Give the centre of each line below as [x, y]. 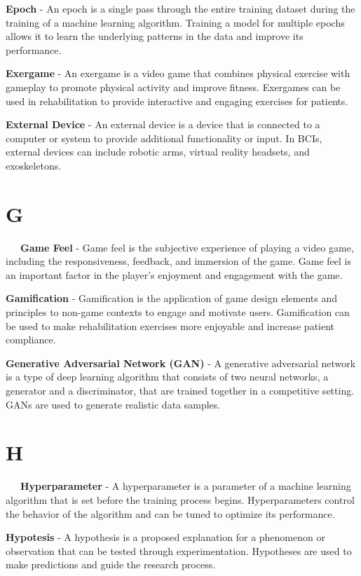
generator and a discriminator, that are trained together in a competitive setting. [180, 390]
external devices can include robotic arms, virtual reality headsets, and [158, 152]
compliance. [31, 340]
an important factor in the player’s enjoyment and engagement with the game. [174, 274]
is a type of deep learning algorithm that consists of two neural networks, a [167, 377]
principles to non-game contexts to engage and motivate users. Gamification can [178, 312]
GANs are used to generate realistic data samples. [113, 404]
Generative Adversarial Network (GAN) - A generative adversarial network [181, 363]
